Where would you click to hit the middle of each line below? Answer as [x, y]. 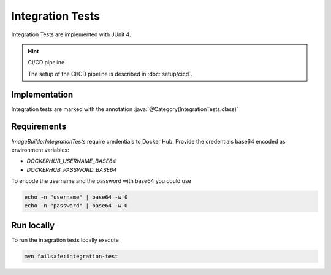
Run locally [33, 225]
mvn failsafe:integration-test [71, 256]
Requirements [39, 127]
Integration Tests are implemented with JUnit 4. [71, 34]
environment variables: [40, 150]
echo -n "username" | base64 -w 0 [76, 197]
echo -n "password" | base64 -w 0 [76, 206]
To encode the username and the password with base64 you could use [101, 181]
